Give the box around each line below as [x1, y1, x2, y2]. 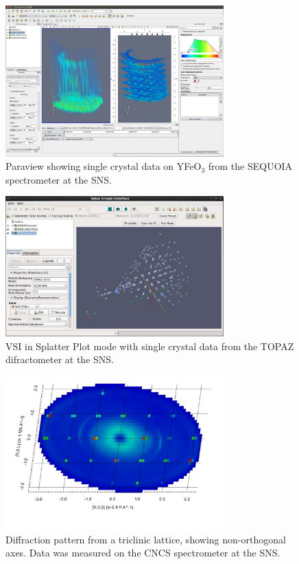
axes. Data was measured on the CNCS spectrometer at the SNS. [5, 545, 280, 560]
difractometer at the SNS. [5, 352, 114, 367]
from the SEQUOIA [208, 159, 293, 173]
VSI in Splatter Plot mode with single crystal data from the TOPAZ [5, 338, 294, 353]
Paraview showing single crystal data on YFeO [5, 159, 202, 173]
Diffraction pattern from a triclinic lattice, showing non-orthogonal [5, 532, 286, 546]
